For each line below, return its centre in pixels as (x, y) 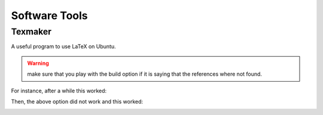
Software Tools (49, 15)
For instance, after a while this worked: (59, 91)
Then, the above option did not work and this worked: (77, 101)
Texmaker (31, 32)
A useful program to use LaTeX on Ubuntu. (63, 46)
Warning (38, 63)
